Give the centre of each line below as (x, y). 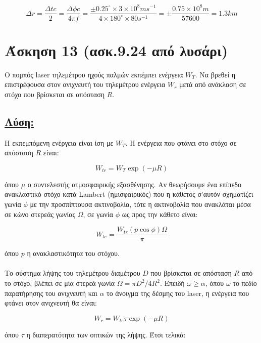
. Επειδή (172, 283)
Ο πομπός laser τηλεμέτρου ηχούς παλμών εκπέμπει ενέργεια (94, 74)
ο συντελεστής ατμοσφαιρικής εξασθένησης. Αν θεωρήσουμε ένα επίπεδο (134, 184)
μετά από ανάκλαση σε (213, 84)
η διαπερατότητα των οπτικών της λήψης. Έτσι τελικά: (106, 334)
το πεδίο (245, 283)
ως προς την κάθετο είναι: (160, 214)
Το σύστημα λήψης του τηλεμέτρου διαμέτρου (72, 273)
